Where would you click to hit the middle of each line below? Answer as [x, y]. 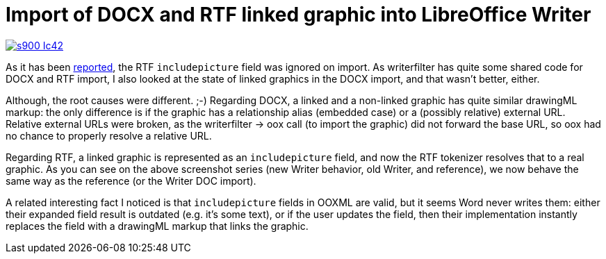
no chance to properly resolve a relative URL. [109, 135]
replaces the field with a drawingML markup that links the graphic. [157, 226]
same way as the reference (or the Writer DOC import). [131, 181]
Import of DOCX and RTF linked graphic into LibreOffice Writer [298, 15]
